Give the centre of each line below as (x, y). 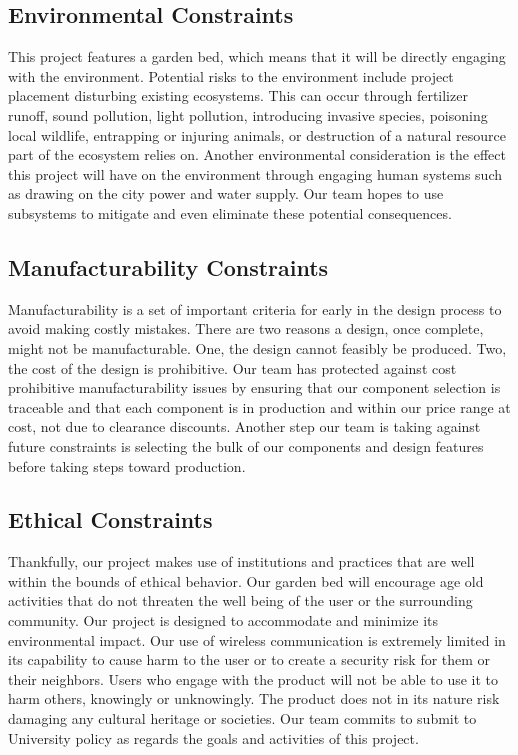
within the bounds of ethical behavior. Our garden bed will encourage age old (246, 580)
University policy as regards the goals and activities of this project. (213, 737)
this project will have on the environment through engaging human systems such (255, 173)
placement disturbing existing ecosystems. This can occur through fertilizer (238, 95)
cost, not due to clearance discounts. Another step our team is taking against (244, 426)
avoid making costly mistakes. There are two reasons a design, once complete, (246, 328)
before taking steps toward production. (127, 465)
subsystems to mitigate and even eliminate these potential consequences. (230, 212)
